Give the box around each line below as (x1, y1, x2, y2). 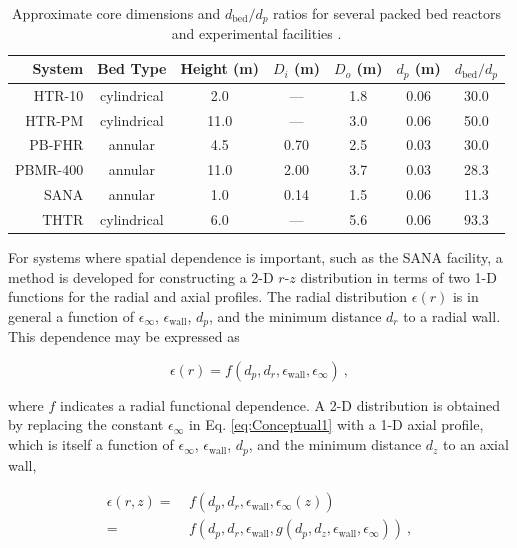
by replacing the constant (8, 414, 164, 435)
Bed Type (97, 58, 167, 79)
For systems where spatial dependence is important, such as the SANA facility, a (8, 247, 503, 268)
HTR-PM (25, 109, 84, 130)
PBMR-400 (15, 159, 84, 180)
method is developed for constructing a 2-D (8, 266, 274, 287)
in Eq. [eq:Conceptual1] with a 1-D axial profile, (188, 414, 484, 435)
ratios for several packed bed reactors (273, 3, 501, 23)
